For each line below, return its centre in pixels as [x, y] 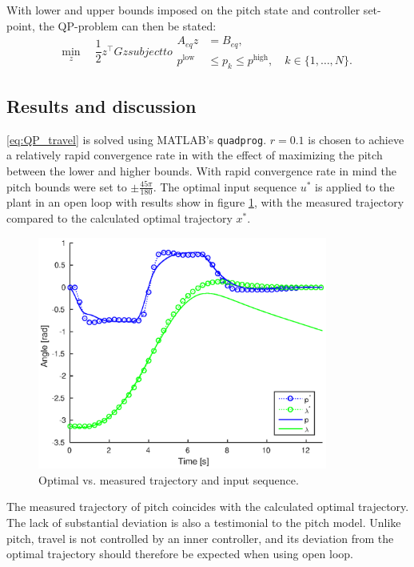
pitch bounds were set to [67, 186]
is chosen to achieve [356, 139]
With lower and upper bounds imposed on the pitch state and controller [183, 10]
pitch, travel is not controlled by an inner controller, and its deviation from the [200, 538]
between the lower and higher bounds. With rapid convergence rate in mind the [201, 171]
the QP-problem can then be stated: [127, 25]
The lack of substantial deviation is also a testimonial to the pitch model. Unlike [204, 523]
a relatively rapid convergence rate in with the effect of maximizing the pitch [195, 155]
